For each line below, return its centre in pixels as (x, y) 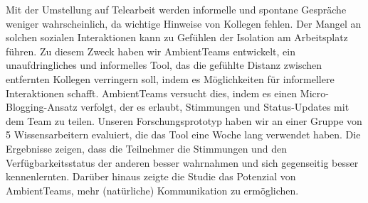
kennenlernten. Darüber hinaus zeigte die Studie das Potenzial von (151, 176)
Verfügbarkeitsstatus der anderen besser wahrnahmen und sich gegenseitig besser (182, 162)
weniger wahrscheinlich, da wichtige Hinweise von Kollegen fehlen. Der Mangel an (184, 23)
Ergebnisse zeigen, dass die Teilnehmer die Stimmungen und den (146, 148)
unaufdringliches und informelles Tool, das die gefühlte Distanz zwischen (164, 65)
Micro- (314, 93)
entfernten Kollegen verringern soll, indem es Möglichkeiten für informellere (170, 78)
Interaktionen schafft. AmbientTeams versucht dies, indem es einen (152, 93)
